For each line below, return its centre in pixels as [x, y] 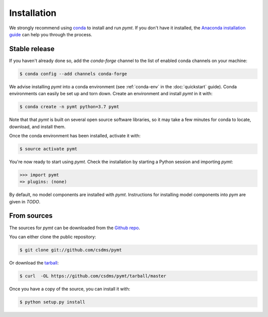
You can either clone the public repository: [53, 237]
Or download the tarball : [34, 262]
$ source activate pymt [49, 149]
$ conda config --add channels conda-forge [73, 74]
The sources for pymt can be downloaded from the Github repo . [75, 228]
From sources [31, 216]
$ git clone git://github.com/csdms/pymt [71, 250]
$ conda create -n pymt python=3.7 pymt [69, 107]
